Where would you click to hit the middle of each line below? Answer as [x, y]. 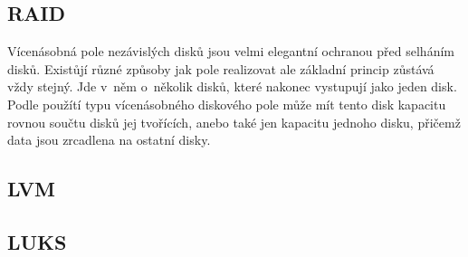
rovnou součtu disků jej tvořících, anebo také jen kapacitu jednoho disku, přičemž [234, 122]
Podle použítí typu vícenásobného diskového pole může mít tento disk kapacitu [227, 104]
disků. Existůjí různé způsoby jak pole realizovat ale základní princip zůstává [221, 68]
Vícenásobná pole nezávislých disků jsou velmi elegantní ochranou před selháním [231, 51]
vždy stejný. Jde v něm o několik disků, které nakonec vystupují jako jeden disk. [232, 86]
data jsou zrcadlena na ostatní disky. [109, 140]
